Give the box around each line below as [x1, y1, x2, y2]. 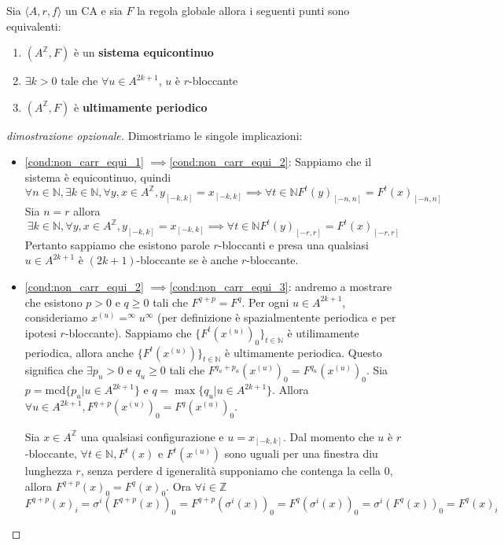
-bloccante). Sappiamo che [64, 324, 192, 341]
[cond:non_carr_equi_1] [24, 153, 144, 170]
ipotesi [24, 324, 57, 341]
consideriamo [24, 309, 88, 326]
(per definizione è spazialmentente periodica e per [156, 309, 396, 326]
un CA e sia [65, 2, 123, 18]
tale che [61, 72, 98, 89]
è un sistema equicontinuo [74, 44, 214, 61]
